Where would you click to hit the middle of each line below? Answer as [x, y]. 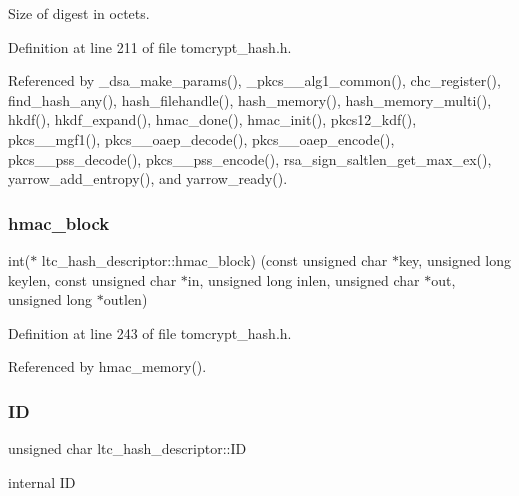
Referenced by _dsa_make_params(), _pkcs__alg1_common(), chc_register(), [254, 80]
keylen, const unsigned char [92, 279]
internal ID [42, 481]
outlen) [125, 299]
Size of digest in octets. [79, 13]
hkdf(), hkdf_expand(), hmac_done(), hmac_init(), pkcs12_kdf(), [212, 119]
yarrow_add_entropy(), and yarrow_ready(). [148, 178]
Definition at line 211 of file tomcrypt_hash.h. [150, 46]
